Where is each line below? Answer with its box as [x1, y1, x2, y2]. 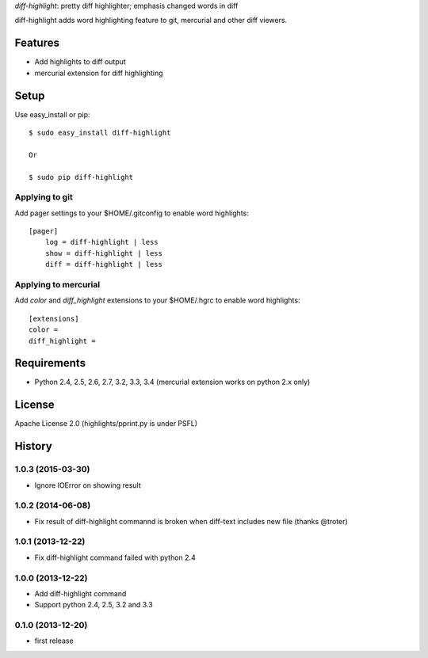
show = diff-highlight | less [44, 249, 162, 257]
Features [14, 36, 59, 50]
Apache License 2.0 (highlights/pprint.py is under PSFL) [14, 419, 198, 428]
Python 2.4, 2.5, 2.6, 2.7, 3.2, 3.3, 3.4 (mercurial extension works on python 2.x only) [34, 377, 311, 387]
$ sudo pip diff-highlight [29, 173, 134, 181]
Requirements [14, 356, 86, 370]
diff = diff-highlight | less [44, 260, 162, 269]
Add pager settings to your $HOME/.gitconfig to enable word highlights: [14, 208, 249, 218]
